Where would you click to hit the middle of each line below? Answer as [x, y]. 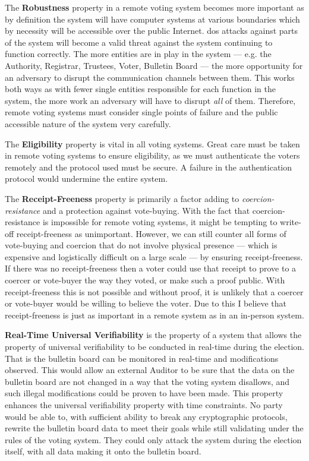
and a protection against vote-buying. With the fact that [146, 210]
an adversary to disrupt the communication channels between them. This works [150, 77]
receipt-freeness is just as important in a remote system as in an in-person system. [154, 315]
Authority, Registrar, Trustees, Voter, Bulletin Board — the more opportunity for [154, 65]
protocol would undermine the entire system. [86, 179]
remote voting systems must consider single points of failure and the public [141, 112]
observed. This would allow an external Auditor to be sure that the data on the [150, 370]
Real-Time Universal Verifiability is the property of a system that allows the [153, 335]
